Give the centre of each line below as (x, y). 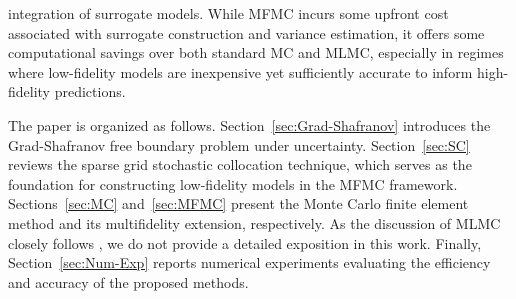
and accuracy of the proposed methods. (128, 281)
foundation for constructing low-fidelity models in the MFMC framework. (233, 183)
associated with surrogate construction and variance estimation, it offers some (246, 32)
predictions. (90, 91)
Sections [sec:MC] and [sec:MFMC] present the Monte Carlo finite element (238, 203)
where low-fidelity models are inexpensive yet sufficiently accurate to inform (240, 71)
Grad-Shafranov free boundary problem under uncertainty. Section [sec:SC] (239, 144)
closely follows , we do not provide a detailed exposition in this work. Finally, (245, 242)
